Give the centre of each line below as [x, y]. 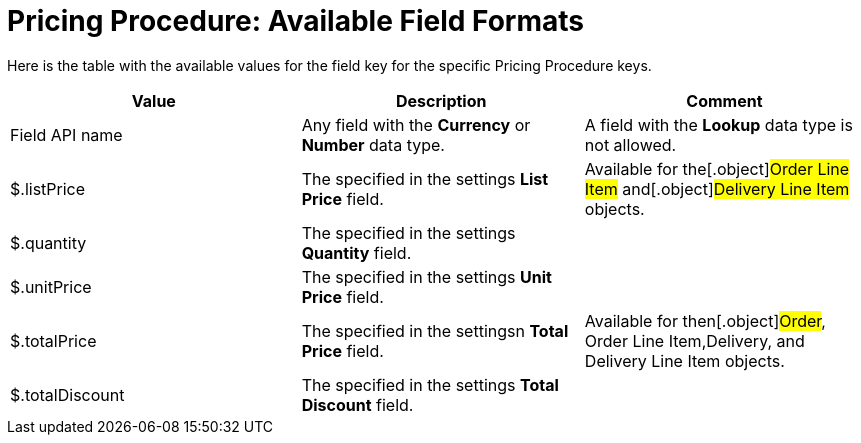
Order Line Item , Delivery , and [694, 340]
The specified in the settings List [425, 178]
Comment [724, 100]
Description [441, 100]
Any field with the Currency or [416, 124]
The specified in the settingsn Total [435, 330]
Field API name [66, 134]
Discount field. [357, 404]
